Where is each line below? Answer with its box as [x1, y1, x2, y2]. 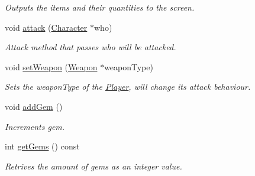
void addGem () [5, 100, 63, 112]
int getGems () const [5, 140, 80, 152]
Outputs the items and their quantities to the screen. [5, 1, 195, 13]
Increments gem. [5, 120, 65, 132]
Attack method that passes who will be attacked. [5, 41, 176, 53]
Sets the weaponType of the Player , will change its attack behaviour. [5, 80, 251, 93]
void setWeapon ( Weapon [5, 60, 98, 73]
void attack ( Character [5, 21, 88, 33]
